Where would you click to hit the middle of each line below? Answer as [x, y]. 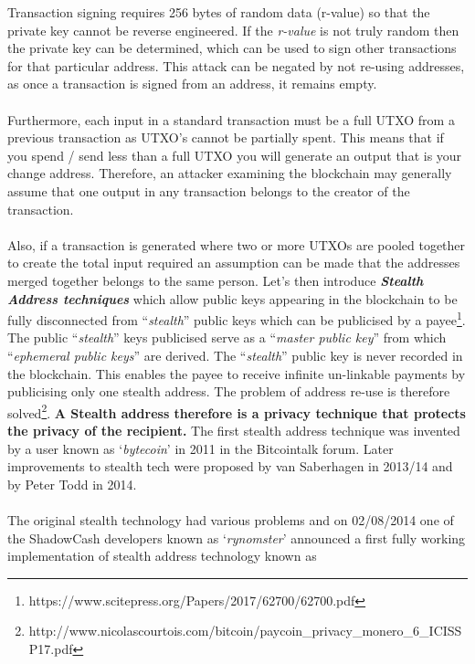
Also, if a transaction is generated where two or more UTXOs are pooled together [237, 244]
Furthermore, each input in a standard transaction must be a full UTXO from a [231, 119]
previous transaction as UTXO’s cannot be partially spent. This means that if [226, 137]
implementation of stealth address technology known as [162, 556]
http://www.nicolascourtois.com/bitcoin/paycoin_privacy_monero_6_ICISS [245, 631]
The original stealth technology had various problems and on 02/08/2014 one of [231, 519]
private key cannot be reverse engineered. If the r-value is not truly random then [233, 30]
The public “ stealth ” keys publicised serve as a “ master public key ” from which [227, 337]
